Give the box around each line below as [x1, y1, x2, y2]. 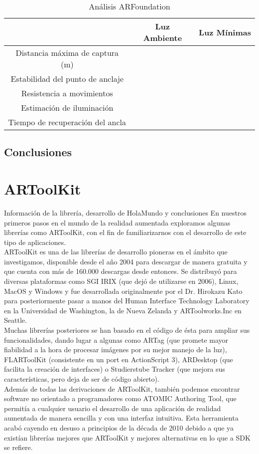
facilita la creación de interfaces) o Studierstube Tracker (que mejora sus [4, 364, 225, 374]
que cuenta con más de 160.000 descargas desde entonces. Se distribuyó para [4, 266, 237, 276]
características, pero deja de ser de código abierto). [4, 374, 159, 384]
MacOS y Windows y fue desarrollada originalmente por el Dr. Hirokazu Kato [4, 285, 243, 296]
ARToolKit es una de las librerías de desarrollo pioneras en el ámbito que [4, 246, 228, 257]
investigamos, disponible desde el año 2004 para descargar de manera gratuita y [4, 256, 248, 266]
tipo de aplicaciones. [4, 236, 66, 247]
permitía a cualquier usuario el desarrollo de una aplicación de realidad [4, 403, 221, 413]
